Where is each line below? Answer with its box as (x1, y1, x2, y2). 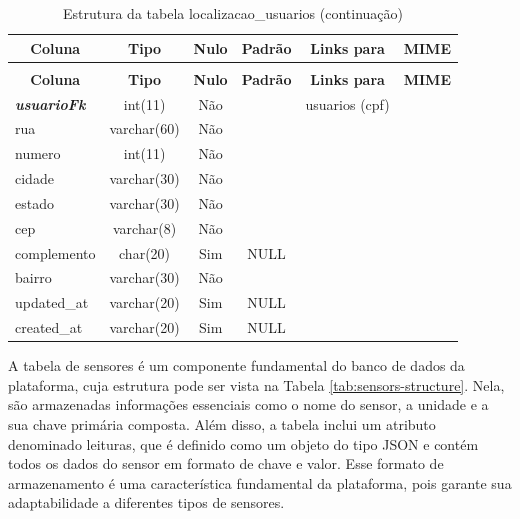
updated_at (15, 292, 89, 313)
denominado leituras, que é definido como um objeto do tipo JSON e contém (8, 433, 479, 454)
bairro (15, 267, 52, 288)
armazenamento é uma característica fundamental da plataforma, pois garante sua (8, 472, 512, 493)
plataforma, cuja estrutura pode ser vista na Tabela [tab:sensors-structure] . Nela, (8, 374, 505, 395)
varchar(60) (109, 118, 180, 139)
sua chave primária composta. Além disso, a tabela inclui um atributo (8, 414, 436, 434)
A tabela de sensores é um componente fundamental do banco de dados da (8, 355, 465, 376)
